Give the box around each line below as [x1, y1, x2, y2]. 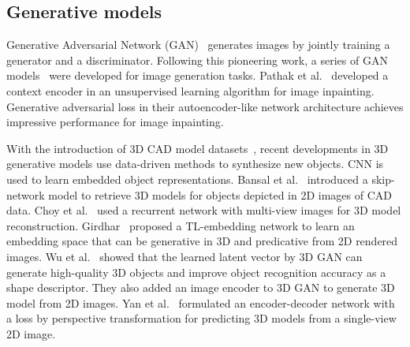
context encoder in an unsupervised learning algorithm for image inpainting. [6, 82, 375, 99]
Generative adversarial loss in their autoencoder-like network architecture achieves [6, 98, 404, 114]
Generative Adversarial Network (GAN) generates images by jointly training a [6, 36, 390, 53]
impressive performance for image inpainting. [6, 114, 224, 130]
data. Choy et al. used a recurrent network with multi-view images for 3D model [6, 202, 401, 218]
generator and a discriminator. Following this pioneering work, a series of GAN [6, 51, 388, 68]
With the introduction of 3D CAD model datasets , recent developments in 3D [6, 140, 389, 156]
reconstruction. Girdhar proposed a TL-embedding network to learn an [6, 217, 355, 233]
